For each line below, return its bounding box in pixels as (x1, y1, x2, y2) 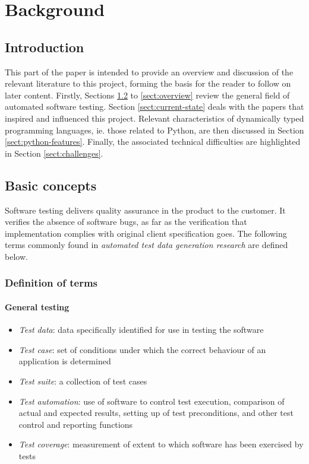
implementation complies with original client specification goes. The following (5, 227, 287, 239)
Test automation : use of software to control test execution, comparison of (18, 395, 285, 407)
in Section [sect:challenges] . (5, 147, 103, 159)
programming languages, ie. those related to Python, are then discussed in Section (5, 123, 304, 136)
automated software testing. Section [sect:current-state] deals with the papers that (5, 100, 304, 113)
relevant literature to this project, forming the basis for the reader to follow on (5, 77, 291, 90)
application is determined (18, 355, 111, 367)
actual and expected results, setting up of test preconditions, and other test (18, 406, 294, 419)
